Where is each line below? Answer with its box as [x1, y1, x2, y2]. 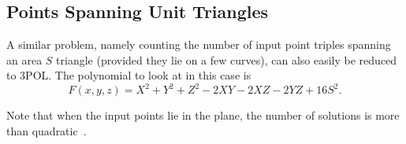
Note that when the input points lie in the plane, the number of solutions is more [6, 107, 400, 124]
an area [6, 51, 43, 68]
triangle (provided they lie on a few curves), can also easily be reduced [56, 51, 397, 68]
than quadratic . [6, 123, 87, 139]
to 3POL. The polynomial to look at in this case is [6, 67, 251, 83]
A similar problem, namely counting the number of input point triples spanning [6, 36, 391, 53]
